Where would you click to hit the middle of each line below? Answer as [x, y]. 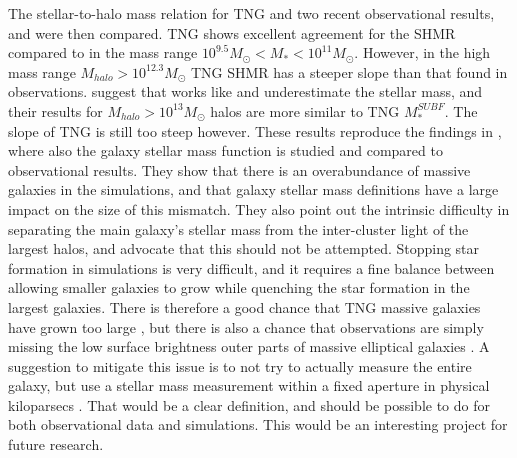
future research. [56, 444]
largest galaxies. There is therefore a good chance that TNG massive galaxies [244, 306]
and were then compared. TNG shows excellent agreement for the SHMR [232, 32]
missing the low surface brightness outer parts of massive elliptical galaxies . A [249, 346]
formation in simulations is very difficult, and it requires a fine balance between [251, 267]
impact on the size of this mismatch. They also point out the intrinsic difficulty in [259, 208]
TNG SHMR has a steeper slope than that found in [349, 71]
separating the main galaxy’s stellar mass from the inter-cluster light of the [238, 228]
